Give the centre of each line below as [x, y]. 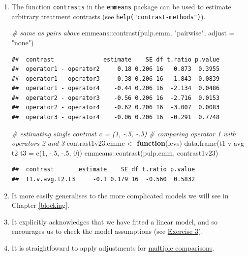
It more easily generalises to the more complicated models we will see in [120, 195]
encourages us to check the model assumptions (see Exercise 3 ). [107, 231]
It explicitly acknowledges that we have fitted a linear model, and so [115, 221]
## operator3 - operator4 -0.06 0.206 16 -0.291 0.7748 [116, 117]
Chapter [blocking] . [40, 205]
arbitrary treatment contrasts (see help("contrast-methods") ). [108, 16]
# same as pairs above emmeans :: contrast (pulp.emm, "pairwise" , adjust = [123, 33]
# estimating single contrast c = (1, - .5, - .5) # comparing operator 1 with [124, 133]
